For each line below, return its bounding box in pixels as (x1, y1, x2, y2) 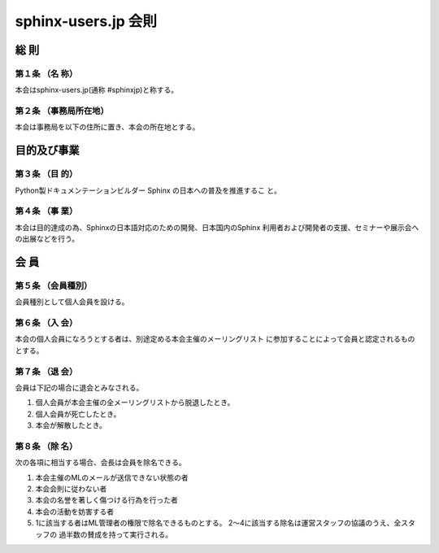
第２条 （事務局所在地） (15, 106, 109, 117)
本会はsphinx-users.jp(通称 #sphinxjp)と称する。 (15, 85, 179, 95)
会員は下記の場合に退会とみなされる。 (15, 382, 144, 392)
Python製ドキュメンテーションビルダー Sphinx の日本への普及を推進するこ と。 (15, 185, 282, 195)
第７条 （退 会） (15, 366, 78, 377)
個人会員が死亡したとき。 (35, 409, 121, 419)
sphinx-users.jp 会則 (15, 12, 158, 30)
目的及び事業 (15, 143, 80, 158)
